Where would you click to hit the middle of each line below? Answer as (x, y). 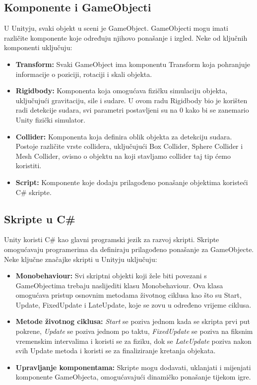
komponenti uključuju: (38, 47)
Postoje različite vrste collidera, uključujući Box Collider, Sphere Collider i (129, 146)
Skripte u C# (40, 219)
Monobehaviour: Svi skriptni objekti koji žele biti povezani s (111, 276)
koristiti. (29, 165)
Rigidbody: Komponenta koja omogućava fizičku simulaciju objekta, (122, 91)
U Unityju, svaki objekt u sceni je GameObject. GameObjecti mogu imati (116, 28)
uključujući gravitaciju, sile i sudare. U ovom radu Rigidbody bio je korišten (131, 100)
